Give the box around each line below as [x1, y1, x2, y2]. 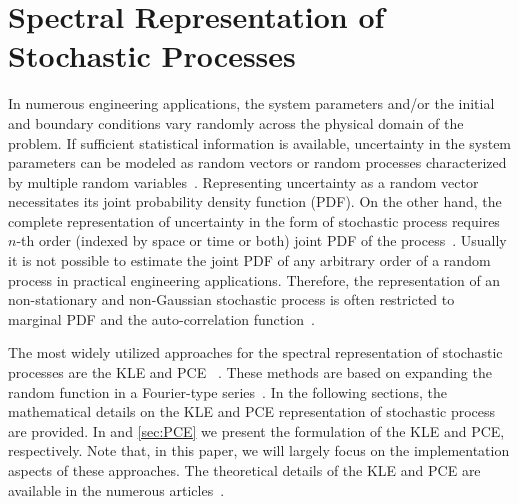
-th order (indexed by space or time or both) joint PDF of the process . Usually [16, 230, 507, 251]
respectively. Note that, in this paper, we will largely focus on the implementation [8, 440, 510, 461]
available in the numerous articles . [8, 479, 225, 500]
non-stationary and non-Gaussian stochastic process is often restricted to [8, 289, 455, 310]
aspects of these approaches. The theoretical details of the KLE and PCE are [8, 460, 481, 480]
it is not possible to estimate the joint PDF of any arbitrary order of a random [8, 250, 491, 271]
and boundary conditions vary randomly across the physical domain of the [8, 112, 464, 133]
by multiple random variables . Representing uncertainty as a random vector [8, 171, 479, 192]
